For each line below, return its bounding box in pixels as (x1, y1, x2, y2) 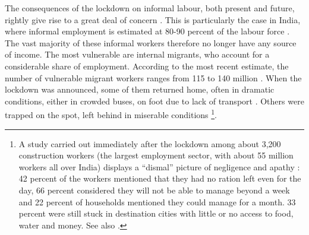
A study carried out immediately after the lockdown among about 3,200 (18, 137, 281, 150)
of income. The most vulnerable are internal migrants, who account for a (5, 48, 270, 61)
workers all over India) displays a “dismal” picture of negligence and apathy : (18, 160, 300, 173)
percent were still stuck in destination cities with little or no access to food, (18, 207, 294, 220)
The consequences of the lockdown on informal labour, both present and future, (5, 2, 295, 14)
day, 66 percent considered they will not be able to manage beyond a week (18, 183, 290, 196)
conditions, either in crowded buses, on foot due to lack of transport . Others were (5, 94, 304, 107)
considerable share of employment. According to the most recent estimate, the (5, 59, 289, 72)
